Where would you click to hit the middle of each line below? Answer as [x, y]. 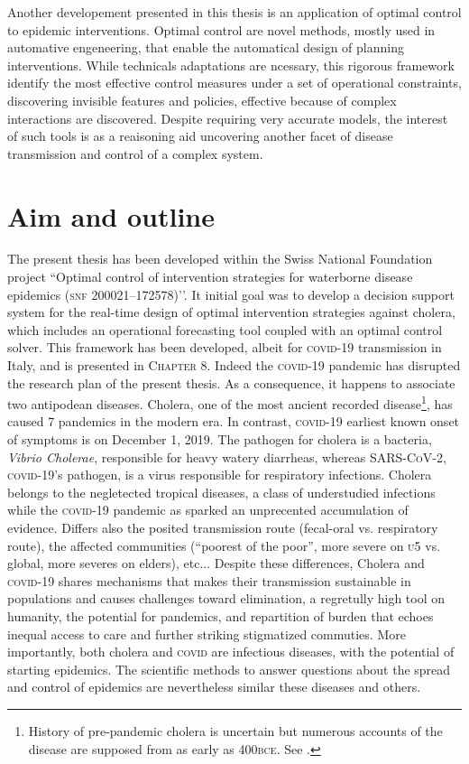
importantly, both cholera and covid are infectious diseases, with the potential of [231, 652]
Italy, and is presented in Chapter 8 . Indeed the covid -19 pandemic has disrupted [234, 365]
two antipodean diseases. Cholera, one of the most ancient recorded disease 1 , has [230, 402]
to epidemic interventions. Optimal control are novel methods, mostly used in [221, 29]
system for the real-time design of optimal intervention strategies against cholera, [231, 312]
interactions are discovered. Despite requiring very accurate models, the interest [228, 118]
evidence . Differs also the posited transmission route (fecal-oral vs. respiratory [223, 528]
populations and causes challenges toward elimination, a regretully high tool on [226, 598]
